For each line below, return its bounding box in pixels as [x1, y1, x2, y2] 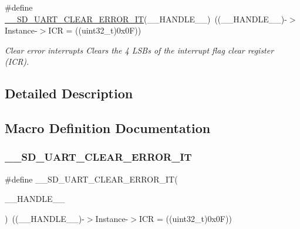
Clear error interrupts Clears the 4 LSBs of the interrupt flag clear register [5, 44, 274, 56]
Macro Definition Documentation [5, 119, 211, 137]
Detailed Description [5, 84, 133, 102]
